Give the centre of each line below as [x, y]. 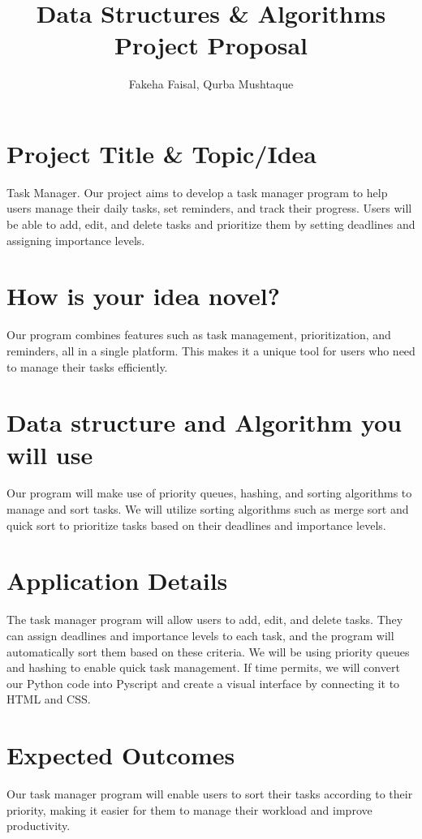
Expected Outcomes [121, 755]
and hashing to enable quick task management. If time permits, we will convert [203, 667]
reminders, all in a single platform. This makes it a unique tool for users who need [211, 350]
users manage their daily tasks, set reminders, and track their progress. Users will [209, 208]
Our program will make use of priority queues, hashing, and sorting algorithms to [209, 493]
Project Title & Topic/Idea [161, 153]
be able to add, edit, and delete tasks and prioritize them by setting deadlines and [211, 224]
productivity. [39, 826]
